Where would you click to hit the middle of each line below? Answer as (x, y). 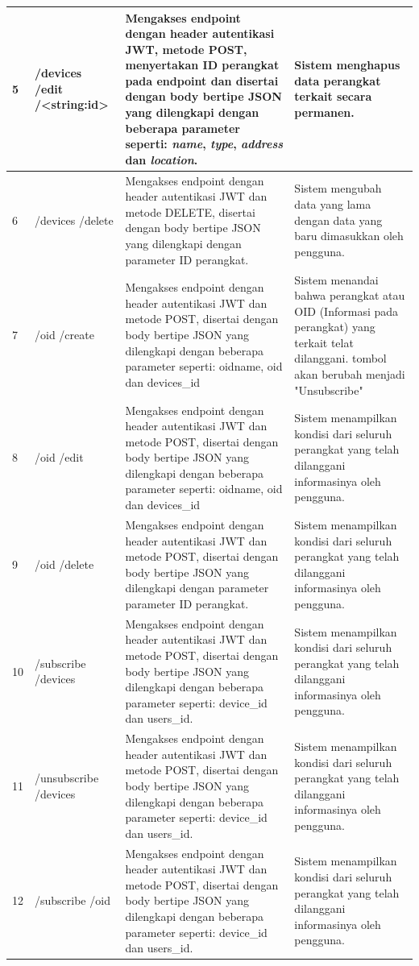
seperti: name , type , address (204, 144)
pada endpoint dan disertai (202, 80)
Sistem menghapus (347, 65)
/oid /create (64, 335)
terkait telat (324, 342)
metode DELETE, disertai (190, 211)
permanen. (324, 112)
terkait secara (333, 96)
